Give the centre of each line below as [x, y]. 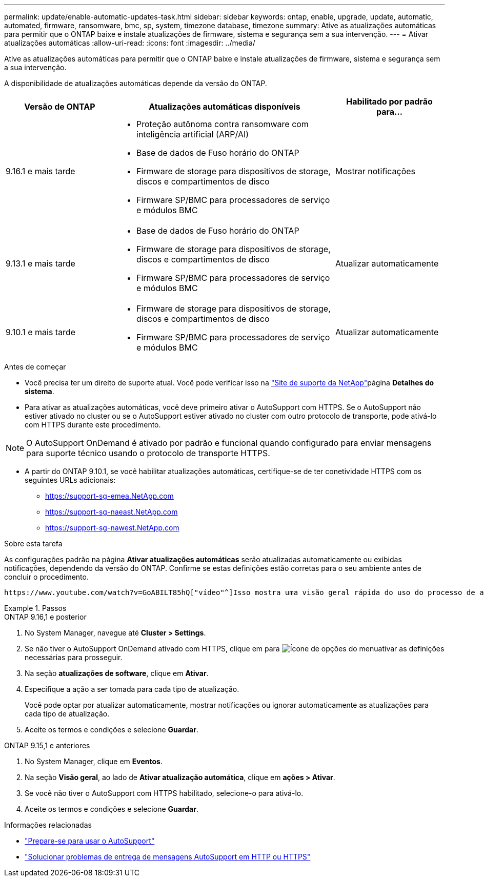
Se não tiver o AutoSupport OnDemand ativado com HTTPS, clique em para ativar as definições [235, 649]
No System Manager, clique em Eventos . [94, 761]
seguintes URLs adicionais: [70, 480]
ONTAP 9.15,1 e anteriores [47, 745]
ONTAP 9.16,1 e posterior [45, 617]
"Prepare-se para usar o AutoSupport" [90, 841]
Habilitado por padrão [389, 101]
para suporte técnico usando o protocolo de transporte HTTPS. [148, 453]
